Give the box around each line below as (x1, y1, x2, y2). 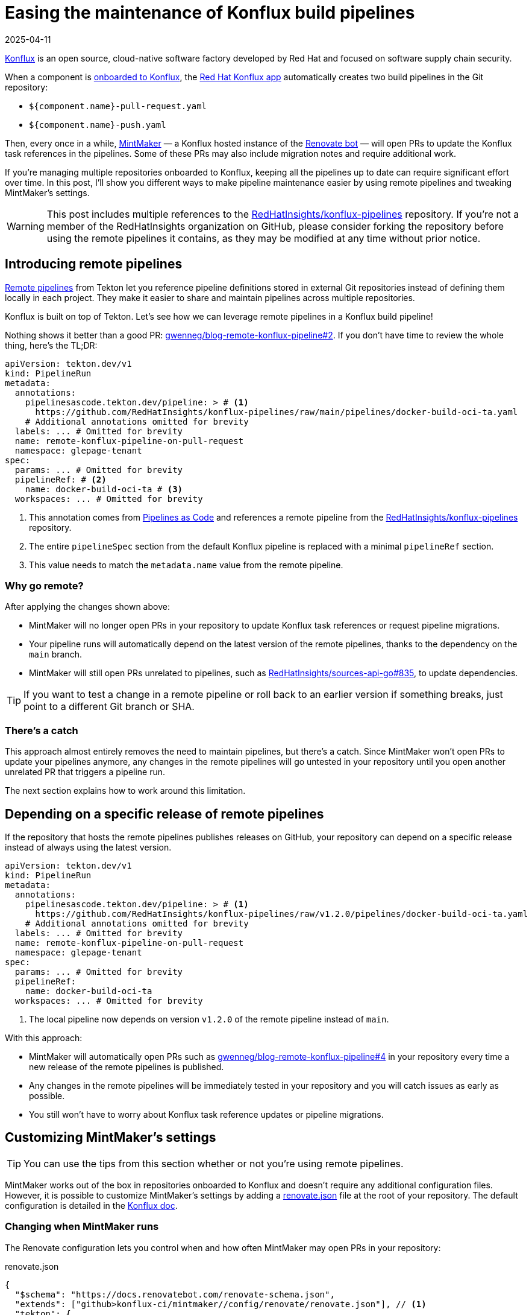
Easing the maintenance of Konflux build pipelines (5, 2, 415, 23)
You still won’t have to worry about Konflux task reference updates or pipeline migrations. (29, 1109, 384, 1120)
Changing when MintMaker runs (5, 1220, 159, 1233)
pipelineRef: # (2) (14, 474, 107, 484)
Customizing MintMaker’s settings (5, 1130, 216, 1145)
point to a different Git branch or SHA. (23, 700, 195, 713)
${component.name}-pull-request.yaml (29, 101, 207, 111)
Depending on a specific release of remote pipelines (5, 806, 324, 822)
